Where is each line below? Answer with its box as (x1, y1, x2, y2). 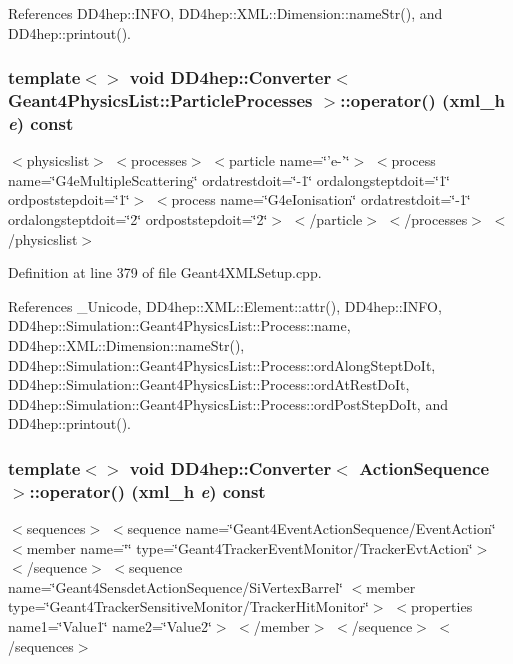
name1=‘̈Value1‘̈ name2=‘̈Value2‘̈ (8, 616, 212, 637)
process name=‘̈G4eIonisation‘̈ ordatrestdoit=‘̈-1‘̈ (171, 189, 471, 210)
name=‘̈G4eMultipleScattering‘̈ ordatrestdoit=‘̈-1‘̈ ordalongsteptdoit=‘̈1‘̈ (8, 169, 450, 190)
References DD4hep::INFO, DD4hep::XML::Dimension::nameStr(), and (8, 3, 443, 23)
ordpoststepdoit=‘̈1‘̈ (8, 189, 130, 210)
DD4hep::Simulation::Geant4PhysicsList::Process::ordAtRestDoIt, (8, 374, 410, 395)
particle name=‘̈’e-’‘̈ (228, 150, 350, 171)
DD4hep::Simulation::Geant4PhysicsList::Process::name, (8, 315, 351, 336)
